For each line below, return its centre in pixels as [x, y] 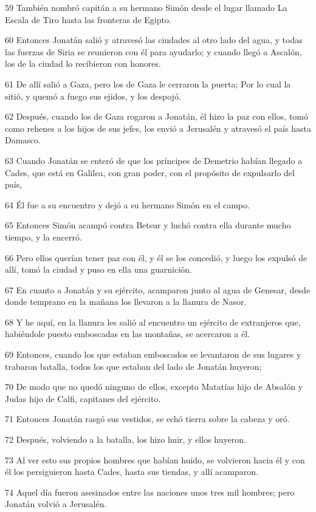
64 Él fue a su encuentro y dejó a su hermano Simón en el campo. [127, 204]
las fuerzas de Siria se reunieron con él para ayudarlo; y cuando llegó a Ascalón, [153, 51]
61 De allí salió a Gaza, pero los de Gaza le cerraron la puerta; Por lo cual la [148, 84]
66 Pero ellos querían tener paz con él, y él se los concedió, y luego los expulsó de [156, 257]
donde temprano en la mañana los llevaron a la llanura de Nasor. [126, 302]
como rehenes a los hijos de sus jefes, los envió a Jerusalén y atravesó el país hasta [158, 128]
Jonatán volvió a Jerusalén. [56, 504]
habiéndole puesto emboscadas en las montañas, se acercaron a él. [127, 334]
